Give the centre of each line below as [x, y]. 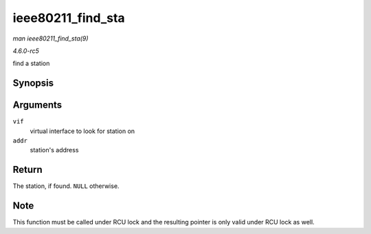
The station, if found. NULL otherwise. [66, 186]
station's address [54, 150]
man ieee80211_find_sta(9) [50, 38]
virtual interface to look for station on [82, 131]
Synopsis [33, 83]
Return [27, 170]
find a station [31, 63]
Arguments [37, 105]
